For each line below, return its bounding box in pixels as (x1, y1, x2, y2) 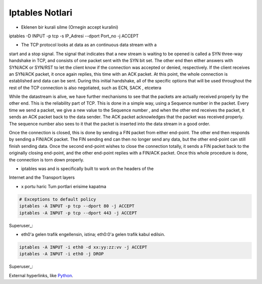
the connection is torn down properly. (9, 157, 84, 162)
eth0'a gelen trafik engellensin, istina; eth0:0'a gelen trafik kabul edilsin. (21, 231, 165, 237)
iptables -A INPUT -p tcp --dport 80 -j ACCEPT (19, 204, 134, 209)
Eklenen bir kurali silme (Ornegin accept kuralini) (21, 24, 118, 30)
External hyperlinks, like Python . (9, 272, 73, 278)
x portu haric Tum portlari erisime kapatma (21, 183, 107, 189)
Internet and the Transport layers (9, 174, 75, 180)
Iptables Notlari (9, 7, 73, 18)
